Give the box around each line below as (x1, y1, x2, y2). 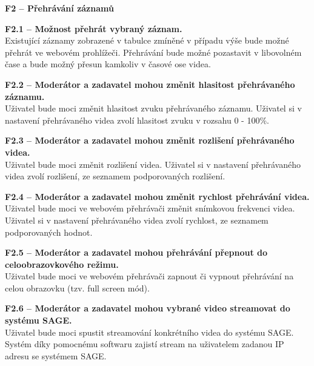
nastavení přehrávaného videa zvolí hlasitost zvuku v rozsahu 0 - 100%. (5, 113, 269, 126)
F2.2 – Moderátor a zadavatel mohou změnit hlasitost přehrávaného (5, 78, 295, 90)
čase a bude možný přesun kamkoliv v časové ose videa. (5, 58, 211, 70)
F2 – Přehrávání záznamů (5, 2, 114, 14)
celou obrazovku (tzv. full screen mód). (5, 281, 150, 294)
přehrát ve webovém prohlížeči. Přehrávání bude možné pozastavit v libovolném (5, 45, 302, 58)
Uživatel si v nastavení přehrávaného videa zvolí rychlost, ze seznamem (5, 213, 269, 226)
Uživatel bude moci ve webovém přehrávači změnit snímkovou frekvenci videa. (5, 202, 295, 215)
